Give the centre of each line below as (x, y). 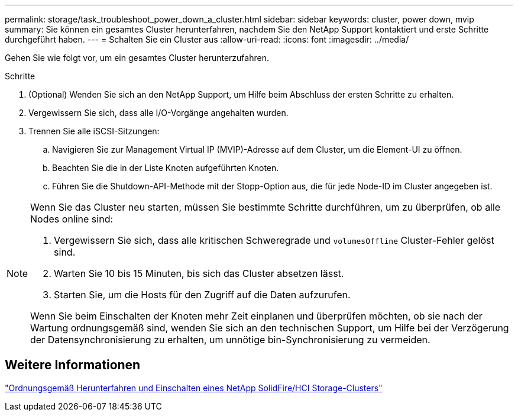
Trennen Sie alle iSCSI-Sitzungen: (94, 131)
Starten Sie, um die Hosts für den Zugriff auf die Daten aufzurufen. (202, 295)
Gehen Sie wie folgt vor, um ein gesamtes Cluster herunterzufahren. (137, 58)
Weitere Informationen (73, 365)
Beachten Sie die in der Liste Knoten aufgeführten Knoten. (166, 168)
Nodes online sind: (72, 219)
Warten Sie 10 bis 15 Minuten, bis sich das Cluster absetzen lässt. (199, 273)
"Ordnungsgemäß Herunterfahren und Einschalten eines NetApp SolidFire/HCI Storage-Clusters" (194, 388)
